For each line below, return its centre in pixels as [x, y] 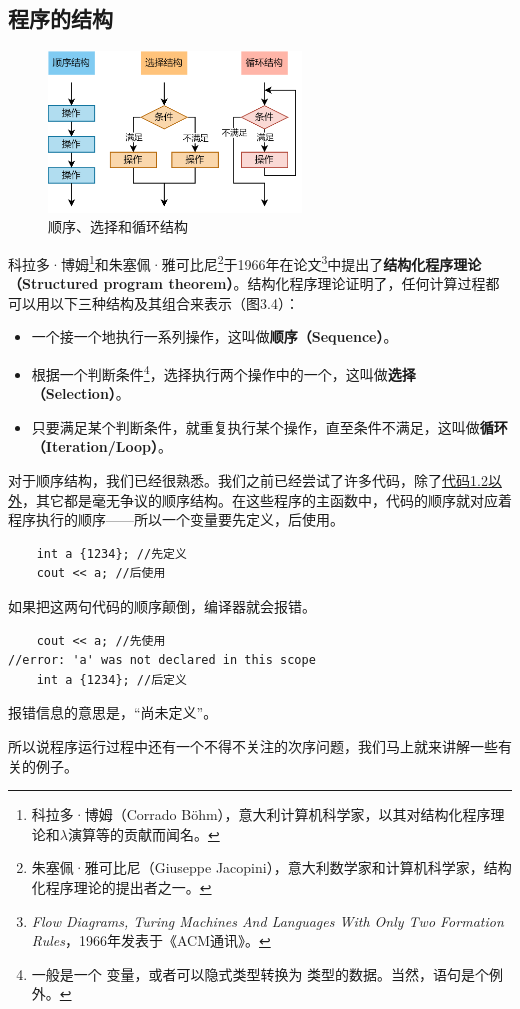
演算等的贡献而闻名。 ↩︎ [143, 833]
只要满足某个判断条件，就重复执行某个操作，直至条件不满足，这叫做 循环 [269, 426]
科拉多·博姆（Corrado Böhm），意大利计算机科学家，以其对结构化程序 [261, 814]
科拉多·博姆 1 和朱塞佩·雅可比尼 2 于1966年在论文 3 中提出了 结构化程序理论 [245, 262]
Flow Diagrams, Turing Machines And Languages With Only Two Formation [267, 920]
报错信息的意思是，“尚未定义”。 [113, 712]
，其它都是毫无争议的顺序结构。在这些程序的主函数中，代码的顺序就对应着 [267, 499]
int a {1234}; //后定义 [111, 679]
